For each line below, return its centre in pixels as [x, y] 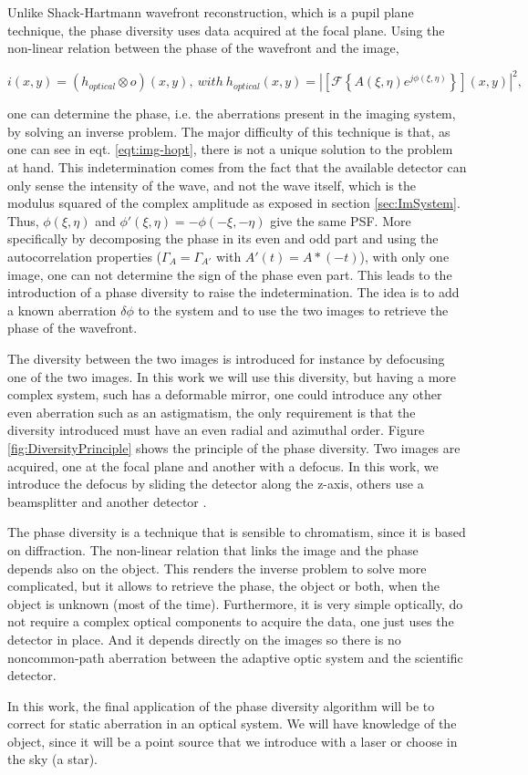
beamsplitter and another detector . [107, 501]
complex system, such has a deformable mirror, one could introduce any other [225, 394]
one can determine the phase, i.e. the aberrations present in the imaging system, [232, 114]
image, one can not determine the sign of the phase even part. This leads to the [230, 274]
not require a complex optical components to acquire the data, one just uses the [231, 621]
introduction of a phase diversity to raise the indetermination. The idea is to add [233, 292]
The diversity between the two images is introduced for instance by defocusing [226, 358]
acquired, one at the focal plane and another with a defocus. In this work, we [223, 465]
